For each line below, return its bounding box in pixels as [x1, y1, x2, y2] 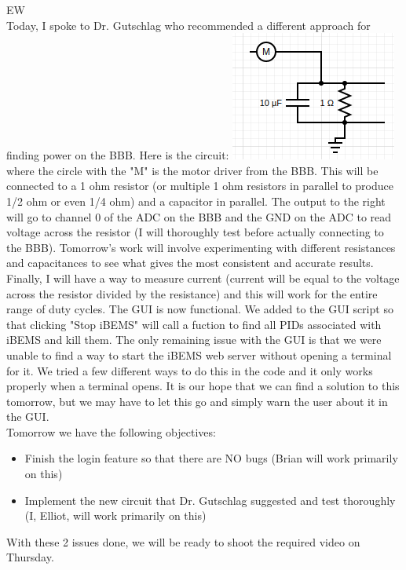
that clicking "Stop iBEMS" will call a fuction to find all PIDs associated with [6, 316, 382, 332]
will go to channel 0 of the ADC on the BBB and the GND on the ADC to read [6, 208, 392, 225]
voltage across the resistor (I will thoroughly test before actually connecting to [6, 224, 384, 240]
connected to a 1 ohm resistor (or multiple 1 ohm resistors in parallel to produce [6, 177, 393, 194]
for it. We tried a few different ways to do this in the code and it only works [6, 362, 373, 378]
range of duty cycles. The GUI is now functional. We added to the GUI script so [6, 301, 393, 317]
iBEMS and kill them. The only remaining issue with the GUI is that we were [6, 331, 382, 348]
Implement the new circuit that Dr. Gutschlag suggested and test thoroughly [24, 491, 396, 508]
